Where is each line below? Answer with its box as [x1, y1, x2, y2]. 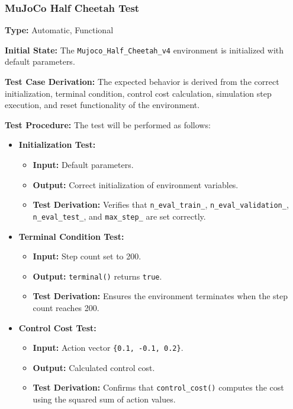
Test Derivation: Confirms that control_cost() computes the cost [33, 381, 284, 394]
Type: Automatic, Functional [5, 24, 114, 36]
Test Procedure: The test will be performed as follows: [5, 118, 211, 131]
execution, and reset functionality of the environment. [5, 99, 200, 111]
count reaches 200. [33, 301, 99, 313]
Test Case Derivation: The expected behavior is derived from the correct [5, 75, 279, 88]
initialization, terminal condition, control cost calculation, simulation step [5, 87, 272, 99]
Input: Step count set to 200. [33, 250, 141, 262]
